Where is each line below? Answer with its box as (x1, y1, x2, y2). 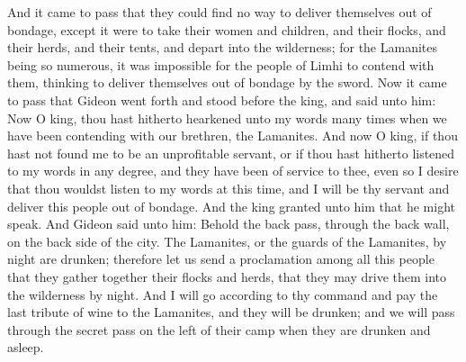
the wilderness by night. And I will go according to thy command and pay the (7, 285, 438, 303)
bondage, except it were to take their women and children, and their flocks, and (7, 20, 446, 39)
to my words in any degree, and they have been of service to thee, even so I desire (7, 161, 459, 180)
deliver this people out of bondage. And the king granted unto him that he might (7, 196, 455, 215)
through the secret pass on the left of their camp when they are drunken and (7, 320, 431, 339)
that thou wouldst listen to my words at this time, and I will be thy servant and (7, 178, 450, 197)
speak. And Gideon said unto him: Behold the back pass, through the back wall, (7, 214, 450, 233)
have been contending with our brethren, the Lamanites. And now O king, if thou (7, 126, 458, 145)
